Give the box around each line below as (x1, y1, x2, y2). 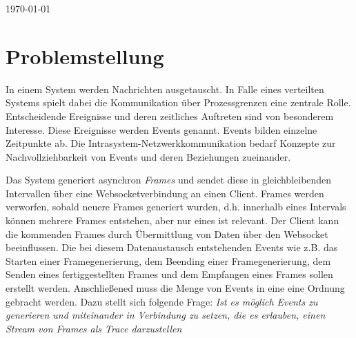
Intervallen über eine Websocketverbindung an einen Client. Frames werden (6, 186, 324, 200)
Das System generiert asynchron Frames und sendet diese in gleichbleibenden (6, 172, 332, 187)
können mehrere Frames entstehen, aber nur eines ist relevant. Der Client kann (6, 213, 339, 228)
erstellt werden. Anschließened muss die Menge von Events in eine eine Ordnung (6, 281, 345, 295)
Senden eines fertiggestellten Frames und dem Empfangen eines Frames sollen (6, 267, 333, 281)
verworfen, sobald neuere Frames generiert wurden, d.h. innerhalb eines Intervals (6, 199, 346, 214)
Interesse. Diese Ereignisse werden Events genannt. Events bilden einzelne (6, 122, 317, 137)
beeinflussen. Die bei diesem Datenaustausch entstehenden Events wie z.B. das (6, 240, 338, 255)
